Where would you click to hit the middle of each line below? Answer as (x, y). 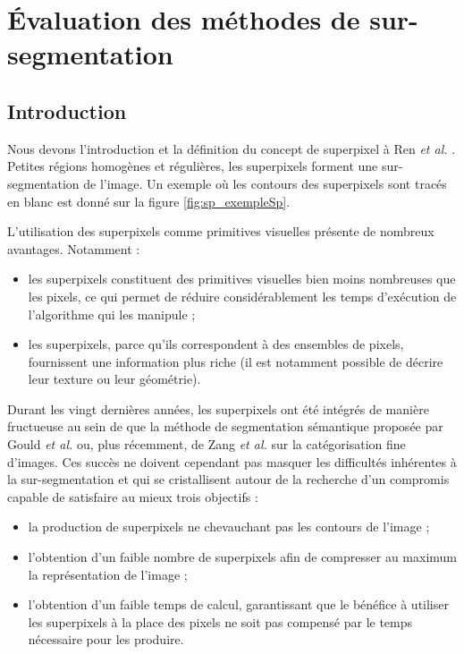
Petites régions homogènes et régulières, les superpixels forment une (193, 166)
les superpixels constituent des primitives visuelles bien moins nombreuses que (242, 279)
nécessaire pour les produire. (106, 639)
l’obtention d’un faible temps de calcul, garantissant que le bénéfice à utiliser (238, 604)
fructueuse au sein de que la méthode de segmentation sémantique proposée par (225, 426)
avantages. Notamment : (74, 248)
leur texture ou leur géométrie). (114, 379)
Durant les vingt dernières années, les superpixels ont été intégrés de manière (218, 408)
